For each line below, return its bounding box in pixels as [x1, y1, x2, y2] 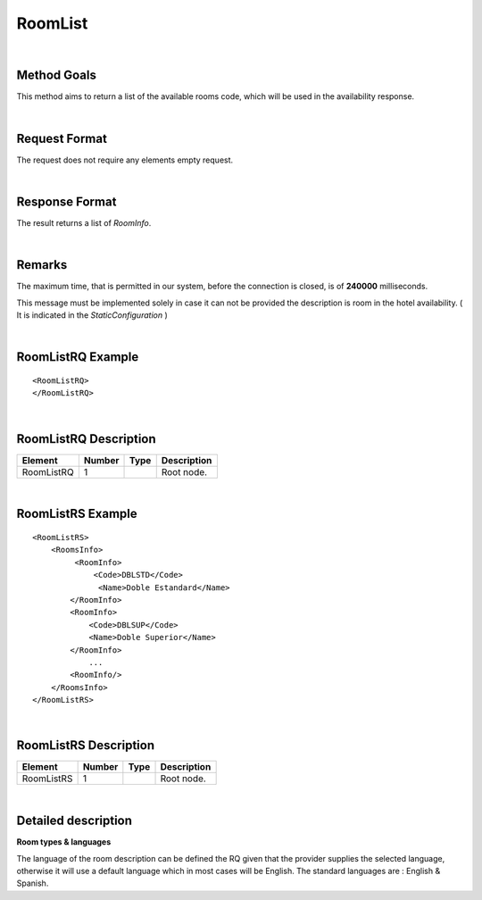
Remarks [16, 257, 68, 272]
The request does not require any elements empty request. [16, 154, 234, 165]
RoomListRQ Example [16, 349, 139, 365]
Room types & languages [16, 837, 112, 847]
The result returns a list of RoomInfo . [16, 218, 152, 229]
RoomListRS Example [16, 506, 137, 521]
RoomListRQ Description [16, 431, 156, 446]
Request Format [16, 130, 107, 146]
